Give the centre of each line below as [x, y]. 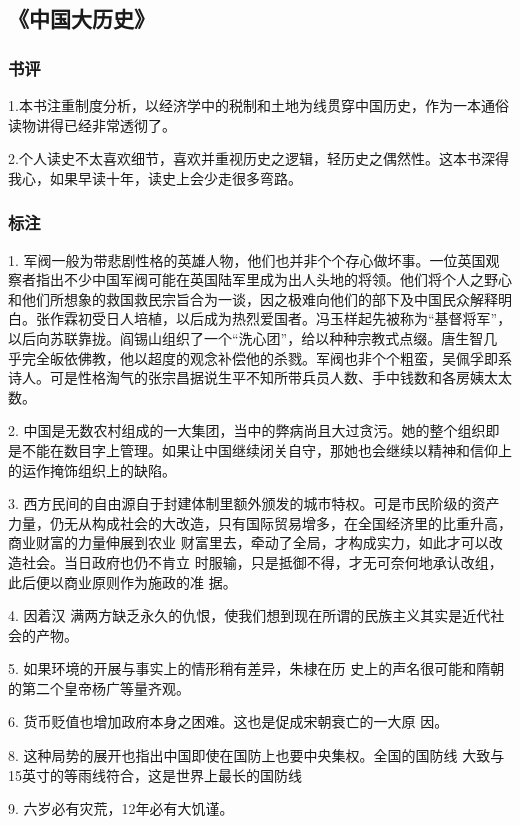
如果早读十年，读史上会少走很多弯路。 [175, 177]
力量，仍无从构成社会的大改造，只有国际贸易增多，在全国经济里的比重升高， [260, 522]
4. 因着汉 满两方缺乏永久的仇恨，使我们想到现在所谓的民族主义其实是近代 [249, 615]
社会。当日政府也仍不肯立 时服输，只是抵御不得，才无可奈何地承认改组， [262, 561]
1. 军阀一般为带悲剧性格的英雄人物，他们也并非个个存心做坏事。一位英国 [247, 259]
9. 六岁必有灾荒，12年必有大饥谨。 [121, 808]
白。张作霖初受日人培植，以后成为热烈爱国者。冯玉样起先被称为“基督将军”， [260, 318]
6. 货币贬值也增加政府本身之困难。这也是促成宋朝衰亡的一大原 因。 [228, 721]
